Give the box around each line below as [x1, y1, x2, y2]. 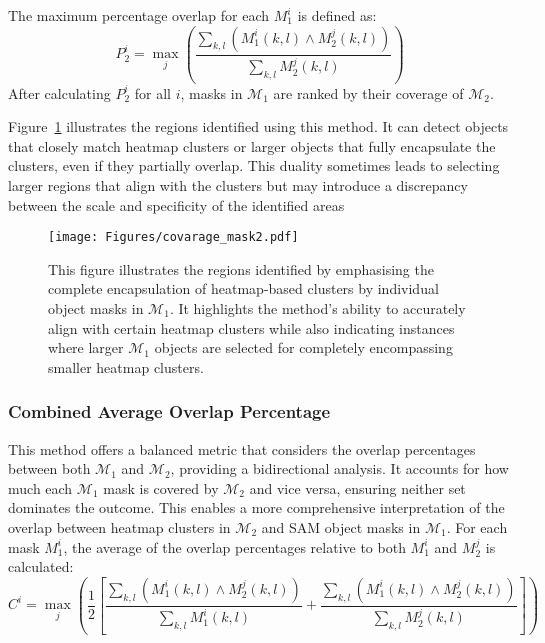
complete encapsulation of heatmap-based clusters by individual [48, 278, 439, 299]
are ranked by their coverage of [273, 82, 464, 103]
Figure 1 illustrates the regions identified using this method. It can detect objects [8, 116, 509, 137]
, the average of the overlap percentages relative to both [63, 536, 406, 557]
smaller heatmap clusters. [48, 356, 204, 377]
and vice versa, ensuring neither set [249, 477, 466, 498]
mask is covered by [103, 477, 219, 498]
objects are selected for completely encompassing [154, 337, 453, 358]
